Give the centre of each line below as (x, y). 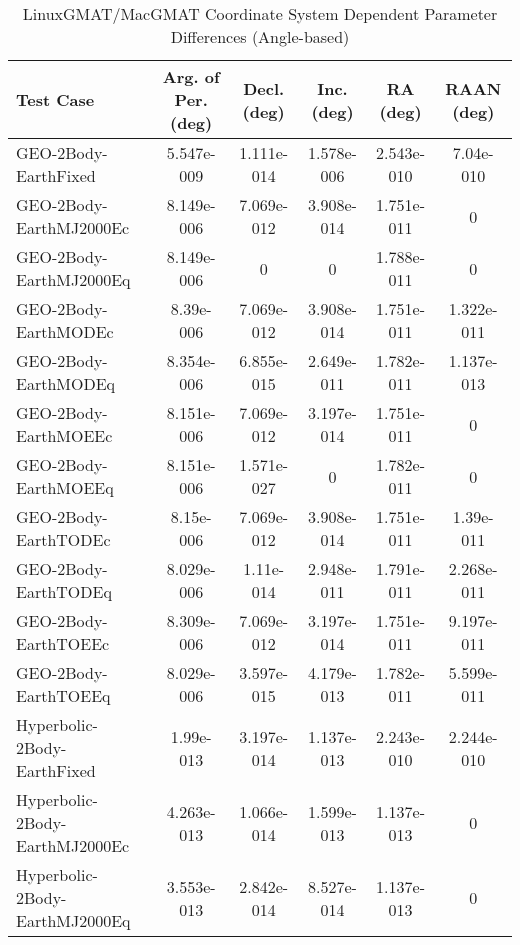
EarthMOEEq (65, 487)
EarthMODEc (65, 331)
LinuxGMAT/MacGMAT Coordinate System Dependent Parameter (260, 13)
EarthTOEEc (63, 643)
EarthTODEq (64, 591)
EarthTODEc (63, 539)
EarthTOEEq (63, 695)
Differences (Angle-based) (260, 36)
